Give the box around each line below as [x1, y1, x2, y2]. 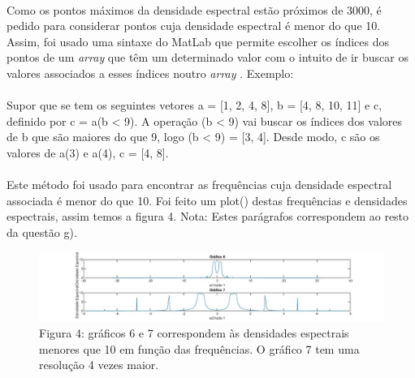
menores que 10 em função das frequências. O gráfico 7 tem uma [39, 340, 360, 357]
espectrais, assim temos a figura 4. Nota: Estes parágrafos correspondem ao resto [6, 208, 409, 225]
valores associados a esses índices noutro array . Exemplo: [6, 64, 294, 81]
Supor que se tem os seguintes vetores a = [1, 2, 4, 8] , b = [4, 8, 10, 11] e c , [6, 97, 383, 114]
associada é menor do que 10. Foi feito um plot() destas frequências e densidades [6, 191, 408, 208]
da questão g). [6, 223, 77, 240]
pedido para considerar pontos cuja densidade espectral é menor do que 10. [6, 17, 381, 34]
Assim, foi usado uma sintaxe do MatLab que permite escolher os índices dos [6, 32, 390, 49]
